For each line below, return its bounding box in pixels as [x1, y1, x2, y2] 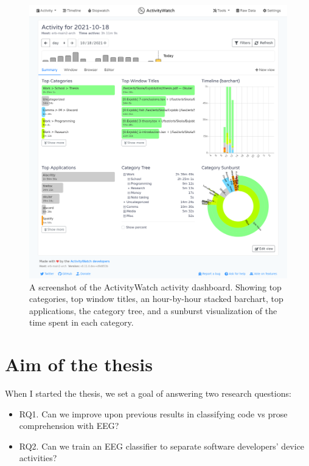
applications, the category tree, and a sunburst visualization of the [29, 304, 277, 317]
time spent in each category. [29, 316, 134, 329]
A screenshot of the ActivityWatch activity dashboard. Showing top [29, 280, 282, 293]
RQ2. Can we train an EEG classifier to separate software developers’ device [19, 439, 305, 452]
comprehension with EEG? [19, 419, 119, 432]
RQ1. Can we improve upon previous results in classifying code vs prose [19, 407, 288, 420]
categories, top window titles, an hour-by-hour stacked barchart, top [29, 292, 283, 305]
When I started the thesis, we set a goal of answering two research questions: [5, 387, 291, 400]
